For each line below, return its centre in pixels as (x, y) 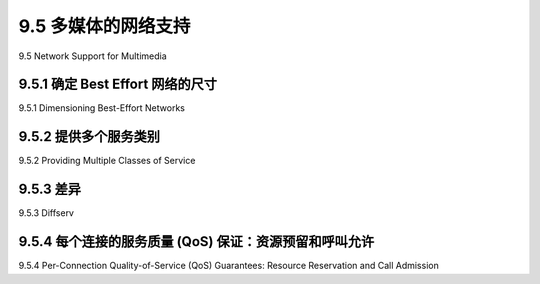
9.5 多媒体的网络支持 (104, 26)
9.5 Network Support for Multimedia (92, 56)
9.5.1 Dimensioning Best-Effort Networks (101, 108)
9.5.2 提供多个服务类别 (89, 136)
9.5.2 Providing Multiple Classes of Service (107, 161)
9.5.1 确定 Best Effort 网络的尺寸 (118, 84)
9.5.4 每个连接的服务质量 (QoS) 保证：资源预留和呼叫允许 (196, 241)
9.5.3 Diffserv (46, 213)
